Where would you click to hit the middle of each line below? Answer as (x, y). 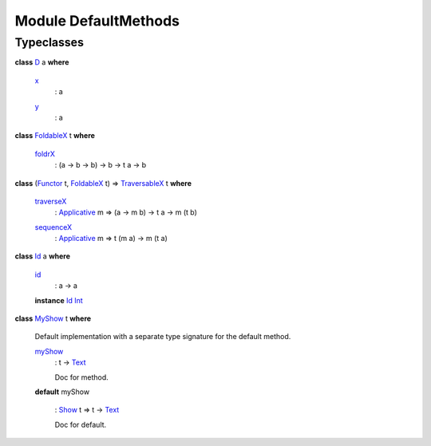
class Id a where (43, 256)
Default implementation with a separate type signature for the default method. (163, 337)
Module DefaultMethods (97, 21)
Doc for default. (81, 424)
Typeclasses (49, 42)
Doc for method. (82, 377)
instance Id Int (59, 300)
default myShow (62, 392)
